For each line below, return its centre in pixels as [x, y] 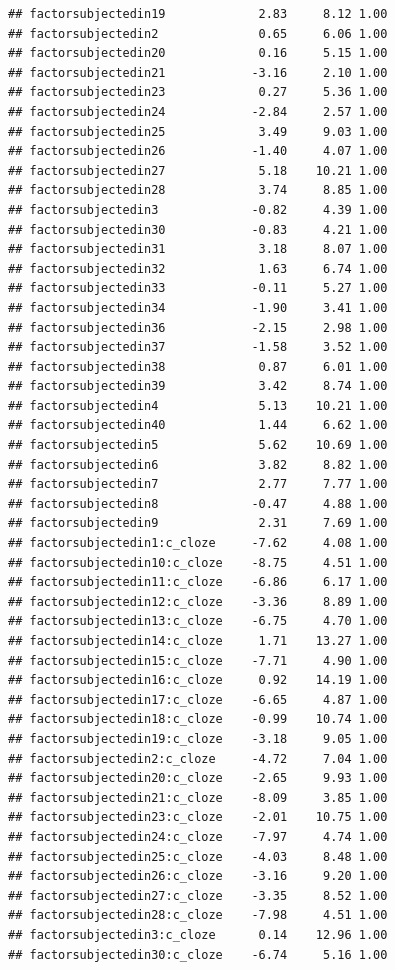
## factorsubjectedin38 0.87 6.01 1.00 [198, 366]
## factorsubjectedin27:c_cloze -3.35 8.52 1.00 [198, 895]
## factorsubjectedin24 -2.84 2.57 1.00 [198, 111]
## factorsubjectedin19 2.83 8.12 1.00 [198, 14]
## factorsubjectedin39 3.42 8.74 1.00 [198, 386]
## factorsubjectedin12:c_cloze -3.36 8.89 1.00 [198, 601]
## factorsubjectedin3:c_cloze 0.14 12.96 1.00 [198, 934]
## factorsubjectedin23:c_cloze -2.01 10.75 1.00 [198, 817]
